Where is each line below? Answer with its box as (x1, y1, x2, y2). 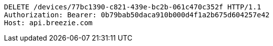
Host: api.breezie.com (4, 19, 93, 27)
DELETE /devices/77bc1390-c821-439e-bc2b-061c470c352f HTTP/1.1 (4, 3, 261, 11)
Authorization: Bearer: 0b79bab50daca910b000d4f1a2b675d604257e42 (4, 11, 270, 19)
